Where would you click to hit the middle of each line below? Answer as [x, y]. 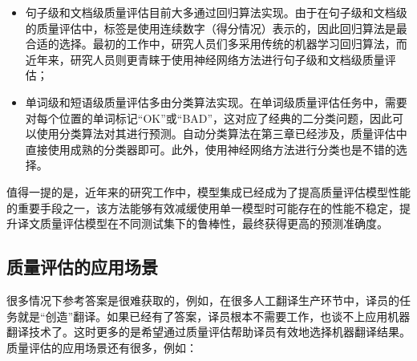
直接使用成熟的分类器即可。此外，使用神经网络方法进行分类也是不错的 [211, 149]
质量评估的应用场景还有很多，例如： [102, 347]
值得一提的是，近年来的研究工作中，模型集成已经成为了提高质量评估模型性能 [208, 191]
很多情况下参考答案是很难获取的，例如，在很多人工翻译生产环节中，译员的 [203, 300]
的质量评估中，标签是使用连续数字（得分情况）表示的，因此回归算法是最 [216, 28]
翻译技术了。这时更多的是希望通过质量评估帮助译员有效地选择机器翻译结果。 [208, 332]
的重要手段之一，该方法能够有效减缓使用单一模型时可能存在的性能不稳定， [203, 207]
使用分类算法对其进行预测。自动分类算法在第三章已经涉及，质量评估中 [222, 134]
